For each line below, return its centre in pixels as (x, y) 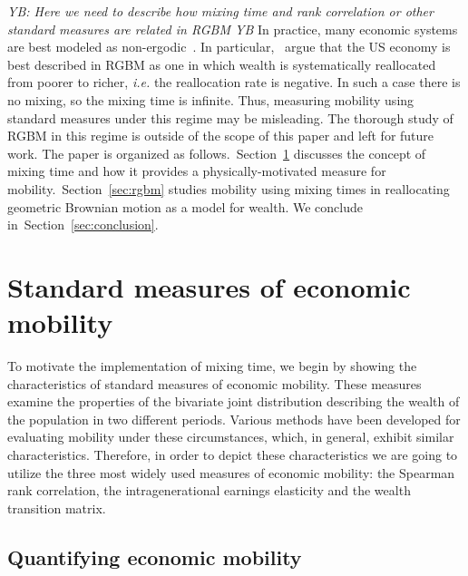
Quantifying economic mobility (155, 556)
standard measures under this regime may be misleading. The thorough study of (230, 117)
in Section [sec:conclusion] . (83, 225)
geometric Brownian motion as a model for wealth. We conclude (185, 206)
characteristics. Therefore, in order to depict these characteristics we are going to (233, 454)
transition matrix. (57, 508)
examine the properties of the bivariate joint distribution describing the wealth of (234, 401)
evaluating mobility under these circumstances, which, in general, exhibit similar (231, 437)
